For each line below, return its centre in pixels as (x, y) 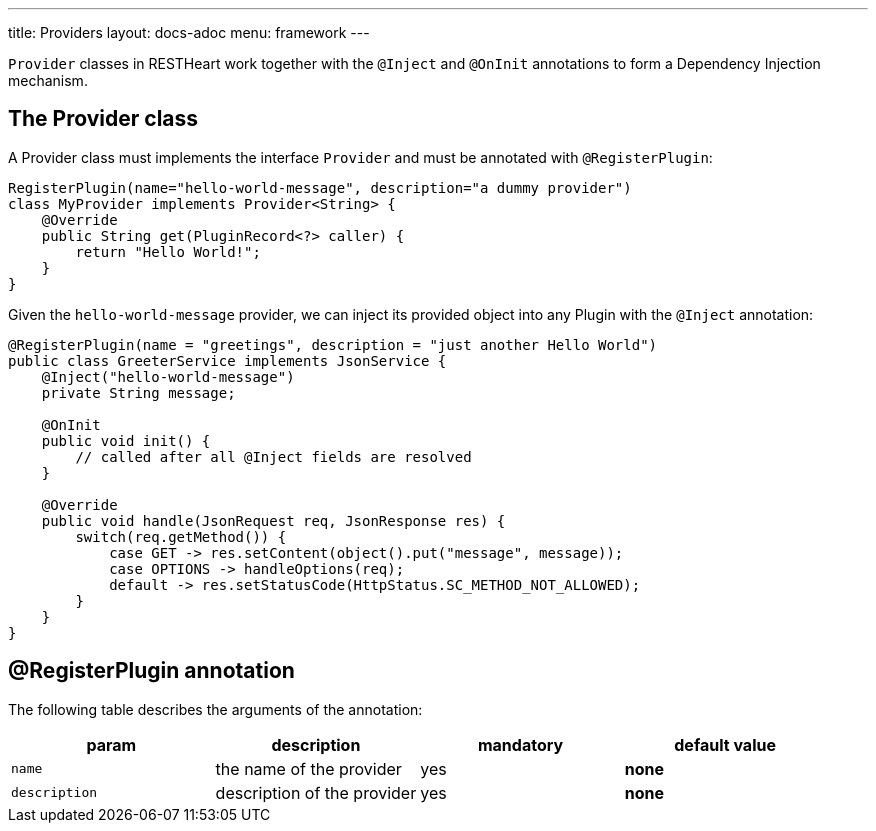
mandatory (520, 744)
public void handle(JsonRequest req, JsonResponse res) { (273, 520)
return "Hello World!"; (168, 251)
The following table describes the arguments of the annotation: (215, 709)
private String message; (138, 392)
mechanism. (48, 80)
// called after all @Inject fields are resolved (273, 456)
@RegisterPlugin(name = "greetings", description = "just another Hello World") (333, 344)
